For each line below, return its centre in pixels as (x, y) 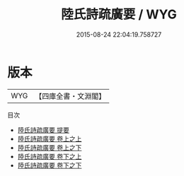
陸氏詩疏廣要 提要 (43, 130)
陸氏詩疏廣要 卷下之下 (50, 165)
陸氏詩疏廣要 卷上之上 (50, 139)
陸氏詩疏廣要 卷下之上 (50, 156)
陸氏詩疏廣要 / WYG (119, 14)
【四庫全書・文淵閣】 (70, 96)
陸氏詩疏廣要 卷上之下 (50, 147)
